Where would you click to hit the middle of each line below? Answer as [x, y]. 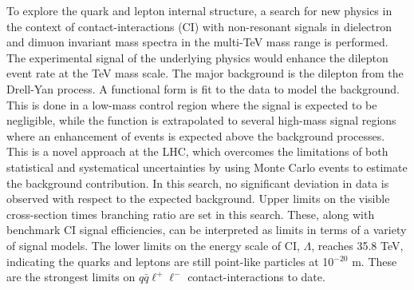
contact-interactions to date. [256, 277]
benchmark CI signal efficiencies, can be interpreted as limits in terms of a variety [207, 230]
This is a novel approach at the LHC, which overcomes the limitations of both [197, 151]
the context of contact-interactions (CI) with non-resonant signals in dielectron [199, 26]
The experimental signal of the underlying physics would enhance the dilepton [197, 57]
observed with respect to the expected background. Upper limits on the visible [198, 199]
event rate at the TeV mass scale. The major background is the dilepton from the [205, 73]
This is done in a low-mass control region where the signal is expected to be [192, 104]
